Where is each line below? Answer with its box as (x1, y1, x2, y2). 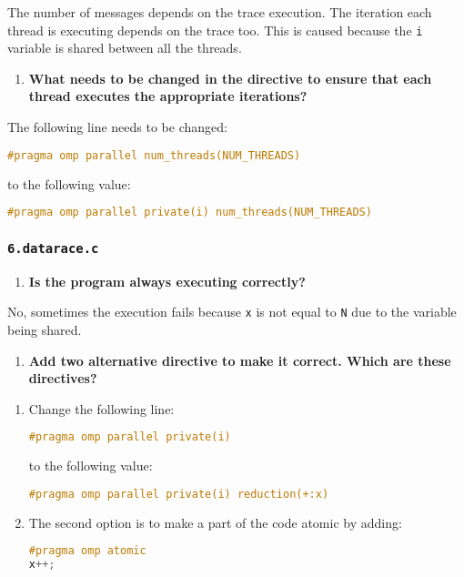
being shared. (7, 320, 82, 339)
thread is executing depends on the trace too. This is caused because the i (7, 20, 423, 39)
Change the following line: (28, 399, 175, 418)
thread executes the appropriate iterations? (28, 86, 308, 106)
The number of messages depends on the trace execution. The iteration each (7, 3, 432, 21)
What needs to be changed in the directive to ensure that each (28, 68, 432, 87)
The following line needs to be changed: (7, 117, 227, 137)
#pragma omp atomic (28, 544, 146, 558)
